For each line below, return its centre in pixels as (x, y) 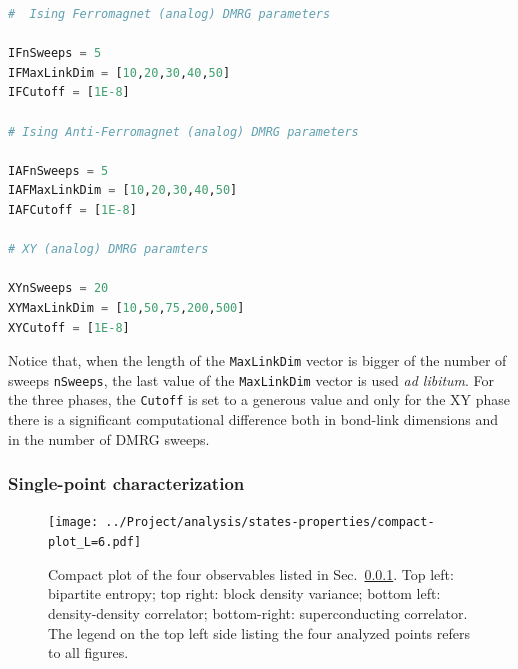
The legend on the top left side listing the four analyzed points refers (259, 632)
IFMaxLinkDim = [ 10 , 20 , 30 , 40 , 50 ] (119, 72)
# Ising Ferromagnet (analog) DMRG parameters (169, 14)
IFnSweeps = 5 (55, 53)
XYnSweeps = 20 (58, 288)
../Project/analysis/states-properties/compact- (270, 522)
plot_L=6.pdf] (95, 542)
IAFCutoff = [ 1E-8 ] (72, 209)
